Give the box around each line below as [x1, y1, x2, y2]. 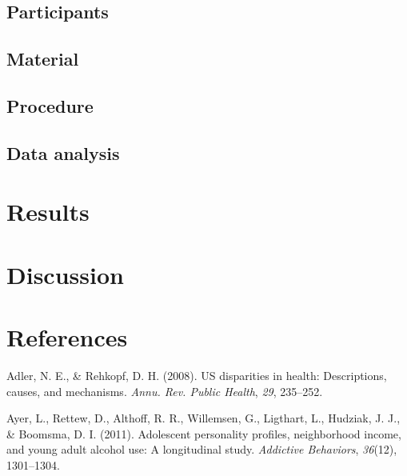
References [6, 321, 128, 354]
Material [6, 46, 79, 71]
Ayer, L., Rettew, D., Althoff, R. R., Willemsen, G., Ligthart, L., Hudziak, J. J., [6, 410, 401, 426]
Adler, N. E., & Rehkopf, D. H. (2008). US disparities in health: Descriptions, [6, 367, 387, 383]
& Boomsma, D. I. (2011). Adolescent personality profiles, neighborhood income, [6, 425, 401, 442]
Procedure [6, 93, 94, 118]
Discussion [6, 258, 124, 290]
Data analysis [6, 140, 120, 165]
